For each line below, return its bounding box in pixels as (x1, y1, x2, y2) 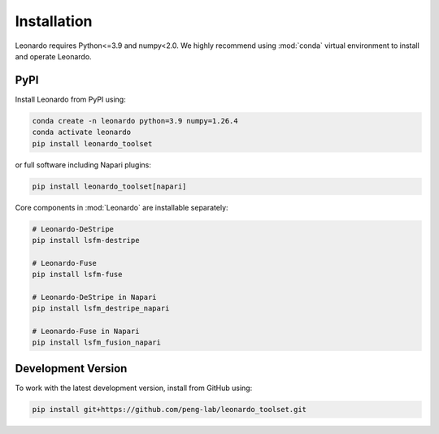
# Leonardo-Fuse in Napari (32, 327, 140, 336)
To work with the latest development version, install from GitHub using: (15, 383, 253, 393)
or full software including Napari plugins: (15, 159, 152, 170)
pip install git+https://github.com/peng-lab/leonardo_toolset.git (32, 405, 307, 414)
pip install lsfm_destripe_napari (32, 304, 170, 313)
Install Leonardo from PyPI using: (15, 94, 126, 104)
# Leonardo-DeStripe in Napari (32, 293, 158, 302)
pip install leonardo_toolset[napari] (32, 181, 187, 191)
